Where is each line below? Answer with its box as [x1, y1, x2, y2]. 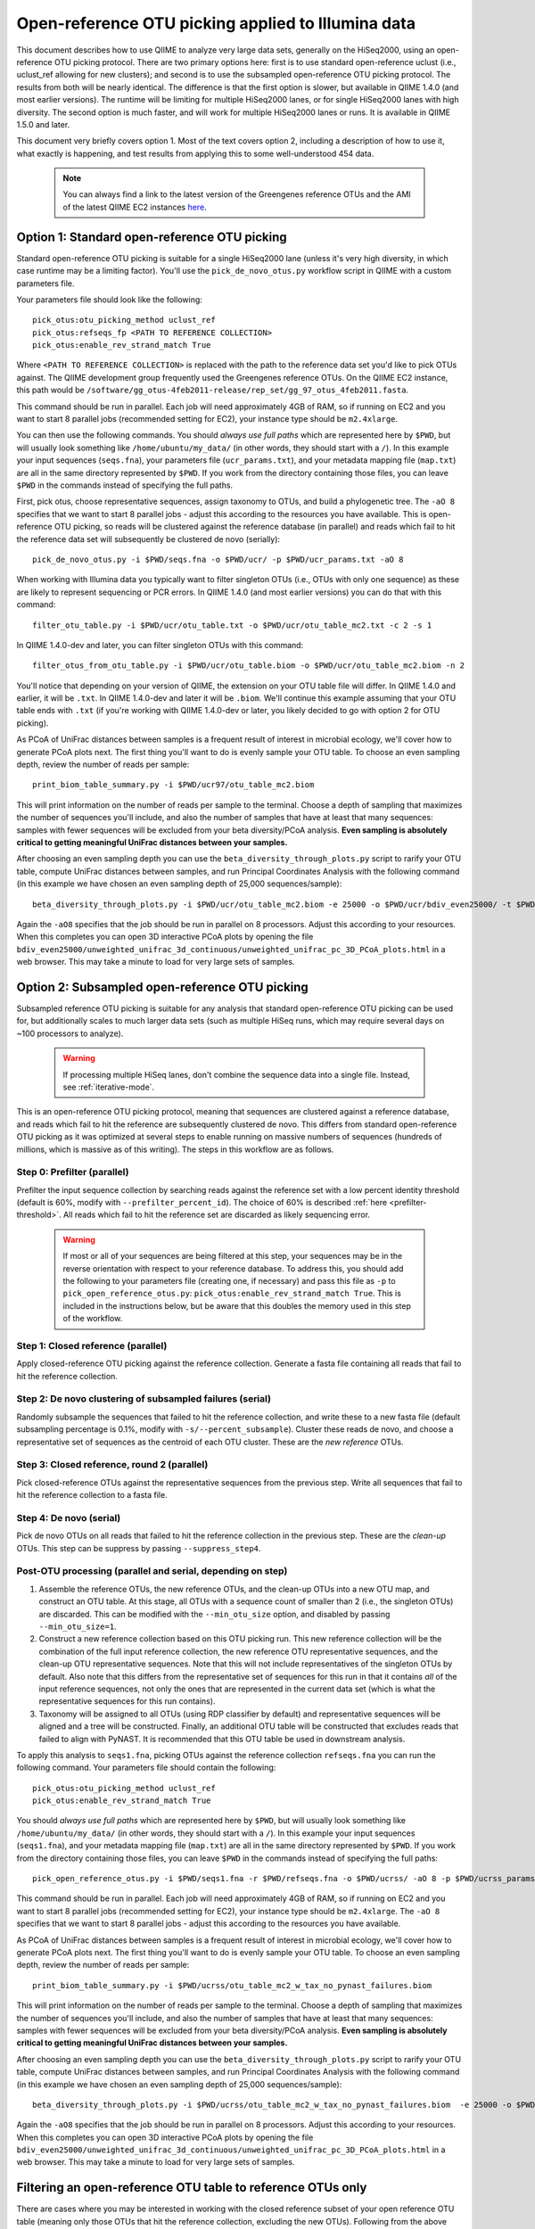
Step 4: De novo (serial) [16, 1511, 121, 1524]
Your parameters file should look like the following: [16, 294, 202, 305]
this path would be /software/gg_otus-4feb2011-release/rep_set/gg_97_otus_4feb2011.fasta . [16, 384, 409, 396]
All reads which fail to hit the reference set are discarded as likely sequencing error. [62, 1209, 370, 1221]
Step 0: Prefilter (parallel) [16, 1166, 129, 1179]
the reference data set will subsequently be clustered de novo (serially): [16, 533, 281, 544]
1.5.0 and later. [16, 119, 70, 129]
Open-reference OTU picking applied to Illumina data [16, 13, 416, 33]
